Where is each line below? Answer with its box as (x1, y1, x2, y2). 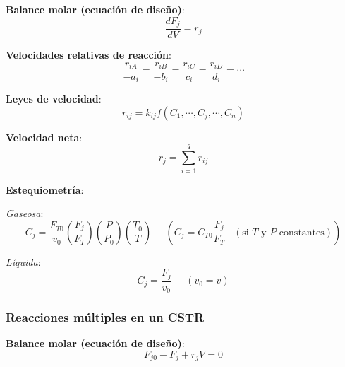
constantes (279, 227, 325, 238)
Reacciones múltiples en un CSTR (6, 308, 205, 326)
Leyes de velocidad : (6, 91, 102, 106)
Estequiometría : (6, 182, 84, 197)
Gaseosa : (6, 206, 44, 221)
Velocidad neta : (6, 129, 83, 144)
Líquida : (6, 254, 41, 269)
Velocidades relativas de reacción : (6, 47, 171, 62)
